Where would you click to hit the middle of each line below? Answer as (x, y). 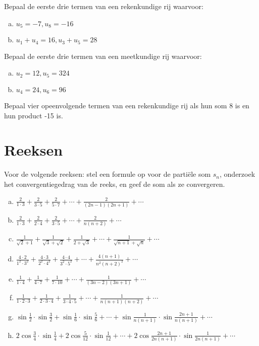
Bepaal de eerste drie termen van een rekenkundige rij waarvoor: (104, 6)
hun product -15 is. (34, 115)
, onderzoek (238, 174)
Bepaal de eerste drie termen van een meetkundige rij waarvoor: (103, 56)
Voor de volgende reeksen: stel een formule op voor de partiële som (108, 174)
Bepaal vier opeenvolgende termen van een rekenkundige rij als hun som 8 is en (127, 105)
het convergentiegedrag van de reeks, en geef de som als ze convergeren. (115, 184)
